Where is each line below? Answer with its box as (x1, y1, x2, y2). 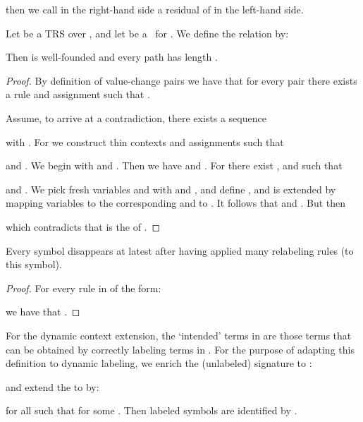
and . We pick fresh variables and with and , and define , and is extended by (6, 181, 336, 196)
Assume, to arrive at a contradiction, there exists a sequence (6, 110, 266, 125)
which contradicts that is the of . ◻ (6, 219, 161, 234)
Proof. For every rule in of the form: (6, 280, 161, 295)
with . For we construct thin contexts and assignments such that (6, 134, 284, 149)
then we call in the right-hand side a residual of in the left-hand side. (6, 2, 304, 16)
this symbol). (6, 257, 62, 272)
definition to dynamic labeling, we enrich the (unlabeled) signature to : (6, 356, 312, 370)
